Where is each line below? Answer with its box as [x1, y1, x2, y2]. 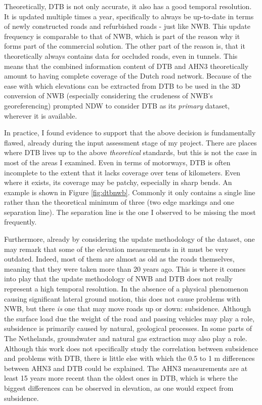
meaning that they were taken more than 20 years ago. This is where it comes [4, 263, 246, 274]
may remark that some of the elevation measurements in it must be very [4, 243, 229, 254]
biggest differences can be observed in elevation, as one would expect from [4, 382, 234, 393]
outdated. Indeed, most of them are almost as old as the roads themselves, [4, 253, 235, 264]
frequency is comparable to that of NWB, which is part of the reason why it [4, 30, 240, 41]
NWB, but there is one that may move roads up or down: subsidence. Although [4, 303, 251, 314]
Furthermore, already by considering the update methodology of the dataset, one [4, 234, 255, 244]
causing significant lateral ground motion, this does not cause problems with [4, 293, 241, 304]
